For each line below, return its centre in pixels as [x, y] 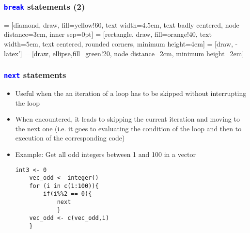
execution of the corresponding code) [70, 138]
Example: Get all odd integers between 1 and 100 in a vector [105, 154]
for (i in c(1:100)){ [64, 186]
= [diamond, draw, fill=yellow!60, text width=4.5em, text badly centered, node [122, 24]
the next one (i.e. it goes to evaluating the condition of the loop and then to [128, 128]
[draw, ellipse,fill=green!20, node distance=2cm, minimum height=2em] [138, 53]
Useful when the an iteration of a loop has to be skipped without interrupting [131, 93]
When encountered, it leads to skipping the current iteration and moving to [127, 119]
